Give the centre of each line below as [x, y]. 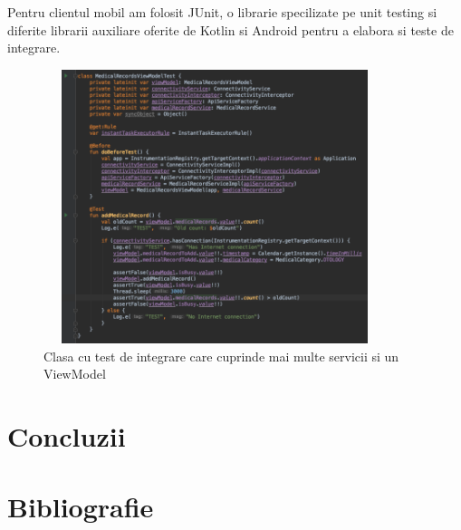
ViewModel [75, 374]
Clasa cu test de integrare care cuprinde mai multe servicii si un [221, 356]
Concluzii [67, 436]
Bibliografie [81, 507]
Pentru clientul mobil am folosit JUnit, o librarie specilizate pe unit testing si [222, 12]
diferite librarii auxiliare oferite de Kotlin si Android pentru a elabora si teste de [230, 29]
